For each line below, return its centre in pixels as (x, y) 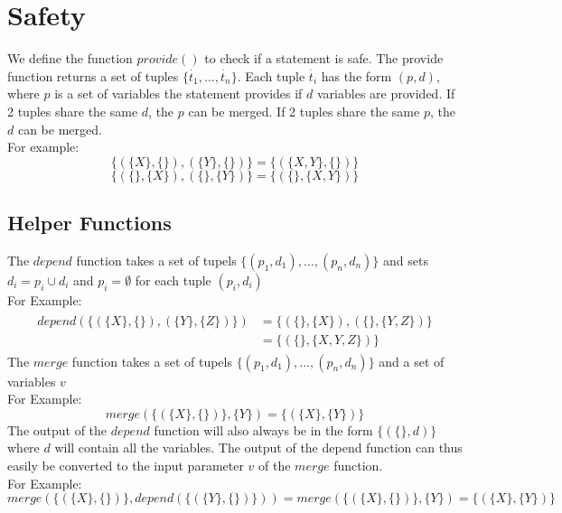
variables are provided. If (386, 93)
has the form (356, 75)
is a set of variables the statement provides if (178, 93)
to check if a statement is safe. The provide (324, 58)
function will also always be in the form (263, 429)
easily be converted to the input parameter (126, 465)
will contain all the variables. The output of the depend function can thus (258, 448)
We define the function (70, 58)
